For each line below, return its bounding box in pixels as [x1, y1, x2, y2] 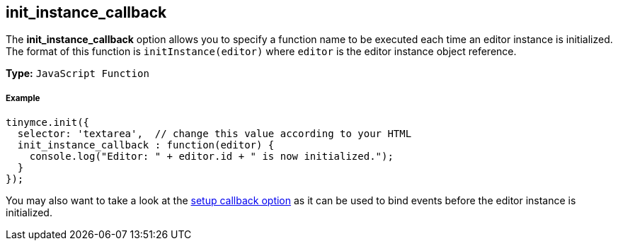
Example [6, 93, 40, 103]
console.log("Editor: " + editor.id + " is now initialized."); [29, 151, 394, 163]
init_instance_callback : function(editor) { [17, 139, 275, 151]
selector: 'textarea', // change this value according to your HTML [17, 128, 412, 140]
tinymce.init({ [6, 117, 90, 129]
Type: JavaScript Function [6, 67, 149, 80]
